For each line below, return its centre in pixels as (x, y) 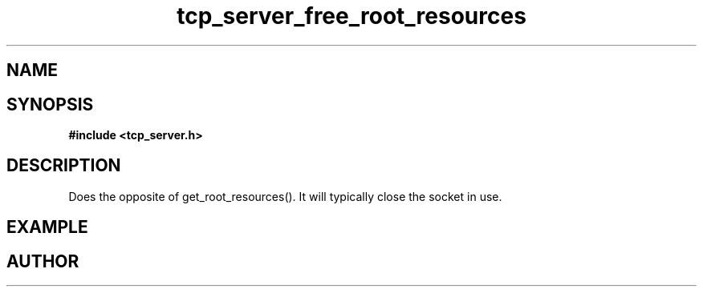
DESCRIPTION (64, 166)
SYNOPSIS (50, 104)
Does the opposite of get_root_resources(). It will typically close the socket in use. (285, 196)
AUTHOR (43, 261)
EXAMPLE (47, 227)
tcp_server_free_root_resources (351, 16)
